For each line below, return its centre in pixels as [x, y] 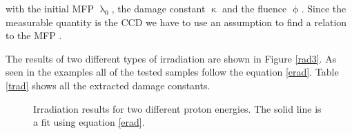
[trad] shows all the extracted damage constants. [108, 85]
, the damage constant [158, 8]
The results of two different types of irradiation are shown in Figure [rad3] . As [171, 58]
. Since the [324, 8]
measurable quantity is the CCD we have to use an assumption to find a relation [176, 22]
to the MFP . [34, 35]
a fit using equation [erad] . [89, 122]
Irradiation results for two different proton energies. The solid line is [177, 108]
